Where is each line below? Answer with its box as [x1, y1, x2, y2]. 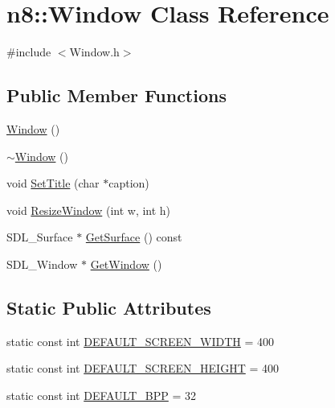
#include [6, 43, 51, 60]
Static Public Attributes [6, 295, 211, 319]
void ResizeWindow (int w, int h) [6, 201, 171, 218]
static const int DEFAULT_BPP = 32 [6, 386, 197, 403]
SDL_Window [6, 255, 78, 272]
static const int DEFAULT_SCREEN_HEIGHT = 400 [6, 360, 279, 377]
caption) [108, 175, 149, 192]
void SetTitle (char [6, 175, 100, 192]
